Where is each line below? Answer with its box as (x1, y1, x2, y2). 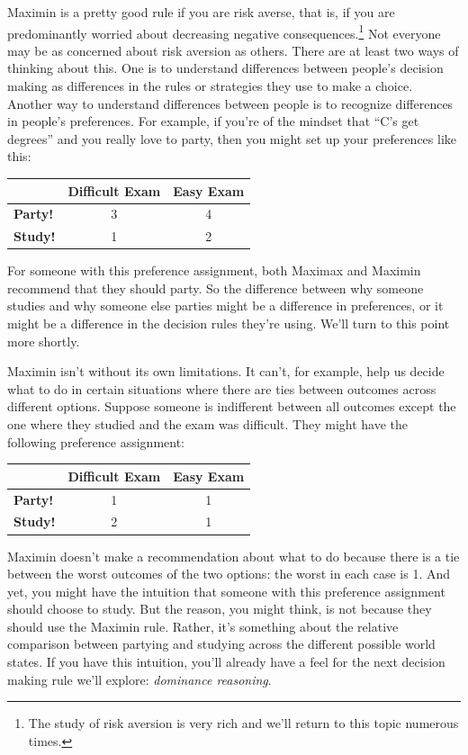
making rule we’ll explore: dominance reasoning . (7, 670, 272, 688)
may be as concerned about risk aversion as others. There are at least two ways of (7, 40, 459, 59)
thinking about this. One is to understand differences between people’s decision (7, 58, 444, 77)
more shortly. (7, 331, 80, 350)
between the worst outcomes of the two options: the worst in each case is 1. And (7, 564, 451, 583)
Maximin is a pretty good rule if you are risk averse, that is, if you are (7, 3, 395, 21)
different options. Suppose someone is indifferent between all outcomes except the (7, 397, 456, 416)
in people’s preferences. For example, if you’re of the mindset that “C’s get (7, 112, 419, 130)
